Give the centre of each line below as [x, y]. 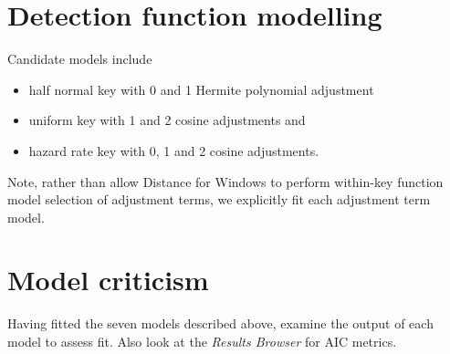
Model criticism [108, 280]
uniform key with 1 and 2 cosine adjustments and [167, 120]
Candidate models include [80, 59]
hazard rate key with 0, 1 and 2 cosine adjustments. [174, 150]
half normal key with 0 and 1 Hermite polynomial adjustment [201, 89]
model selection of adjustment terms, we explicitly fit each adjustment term [219, 199]
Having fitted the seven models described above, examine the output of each [220, 323]
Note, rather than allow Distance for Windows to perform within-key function [225, 181]
